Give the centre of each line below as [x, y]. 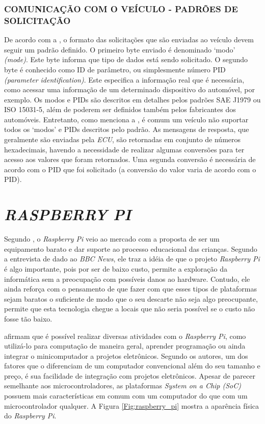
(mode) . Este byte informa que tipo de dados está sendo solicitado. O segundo [126, 59]
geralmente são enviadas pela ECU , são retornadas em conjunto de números [123, 139]
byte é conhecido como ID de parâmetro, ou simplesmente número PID [115, 69]
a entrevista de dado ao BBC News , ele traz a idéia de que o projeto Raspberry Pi [132, 259]
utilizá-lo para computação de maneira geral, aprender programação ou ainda [125, 346]
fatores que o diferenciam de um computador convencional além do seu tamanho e [132, 366]
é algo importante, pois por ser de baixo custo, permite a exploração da [116, 268]
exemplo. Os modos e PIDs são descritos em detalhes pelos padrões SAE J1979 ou [132, 99]
